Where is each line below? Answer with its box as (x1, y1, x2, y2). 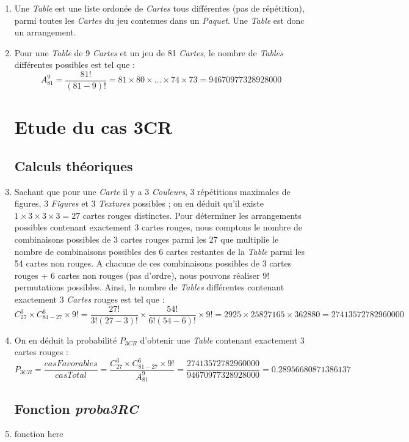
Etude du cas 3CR (14, 114, 173, 139)
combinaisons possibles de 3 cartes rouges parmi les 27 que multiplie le (14, 232, 279, 245)
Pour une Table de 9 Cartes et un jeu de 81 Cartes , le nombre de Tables (14, 46, 283, 59)
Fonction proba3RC (14, 399, 139, 418)
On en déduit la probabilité (14, 333, 117, 346)
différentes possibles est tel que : (14, 58, 135, 71)
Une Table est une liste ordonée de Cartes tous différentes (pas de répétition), (14, 2, 305, 14)
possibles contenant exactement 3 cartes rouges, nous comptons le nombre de (14, 221, 302, 234)
